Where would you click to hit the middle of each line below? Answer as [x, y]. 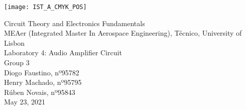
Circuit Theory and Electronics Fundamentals [75, 23]
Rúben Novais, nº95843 [40, 92]
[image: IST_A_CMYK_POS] [45, 7]
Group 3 [17, 63]
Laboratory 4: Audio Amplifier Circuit [63, 52]
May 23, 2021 [25, 102]
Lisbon [15, 42]
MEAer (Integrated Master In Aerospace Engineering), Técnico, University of [123, 33]
